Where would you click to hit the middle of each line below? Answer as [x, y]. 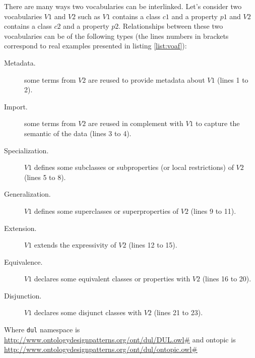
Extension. [20, 228]
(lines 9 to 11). [213, 211]
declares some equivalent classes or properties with [112, 279]
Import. [16, 106]
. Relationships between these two [171, 26]
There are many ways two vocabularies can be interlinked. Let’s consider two [123, 6]
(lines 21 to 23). [178, 312]
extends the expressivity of [75, 245]
